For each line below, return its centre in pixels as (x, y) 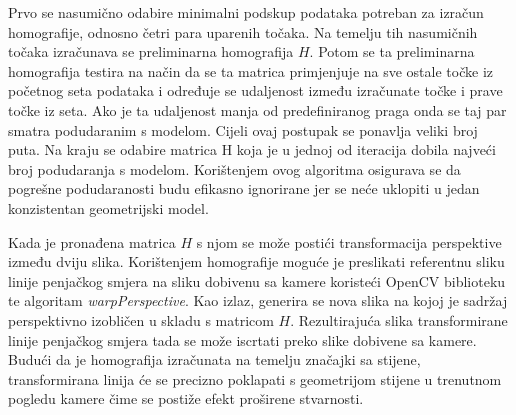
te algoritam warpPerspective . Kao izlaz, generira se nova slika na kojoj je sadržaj (258, 300)
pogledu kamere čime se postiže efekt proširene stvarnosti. (186, 398)
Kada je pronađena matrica (92, 241)
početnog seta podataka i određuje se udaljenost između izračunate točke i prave (255, 90)
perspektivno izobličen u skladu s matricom (141, 319)
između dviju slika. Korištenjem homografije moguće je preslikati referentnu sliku (256, 261)
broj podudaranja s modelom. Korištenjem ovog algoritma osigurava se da (234, 168)
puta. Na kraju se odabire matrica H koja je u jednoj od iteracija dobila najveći (252, 149)
